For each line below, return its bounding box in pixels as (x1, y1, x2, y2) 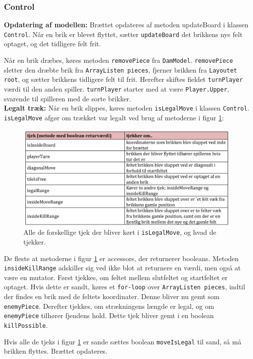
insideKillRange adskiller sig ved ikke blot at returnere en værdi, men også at (4, 263, 241, 273)
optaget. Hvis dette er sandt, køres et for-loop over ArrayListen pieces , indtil (4, 282, 245, 292)
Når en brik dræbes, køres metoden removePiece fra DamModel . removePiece (4, 55, 233, 65)
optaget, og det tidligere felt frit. (4, 38, 101, 49)
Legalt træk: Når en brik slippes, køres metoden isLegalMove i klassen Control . (4, 103, 250, 113)
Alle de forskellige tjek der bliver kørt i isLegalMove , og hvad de (23, 227, 216, 237)
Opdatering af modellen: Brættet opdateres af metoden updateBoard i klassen (4, 19, 249, 30)
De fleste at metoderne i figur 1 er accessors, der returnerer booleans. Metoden (4, 253, 239, 263)
